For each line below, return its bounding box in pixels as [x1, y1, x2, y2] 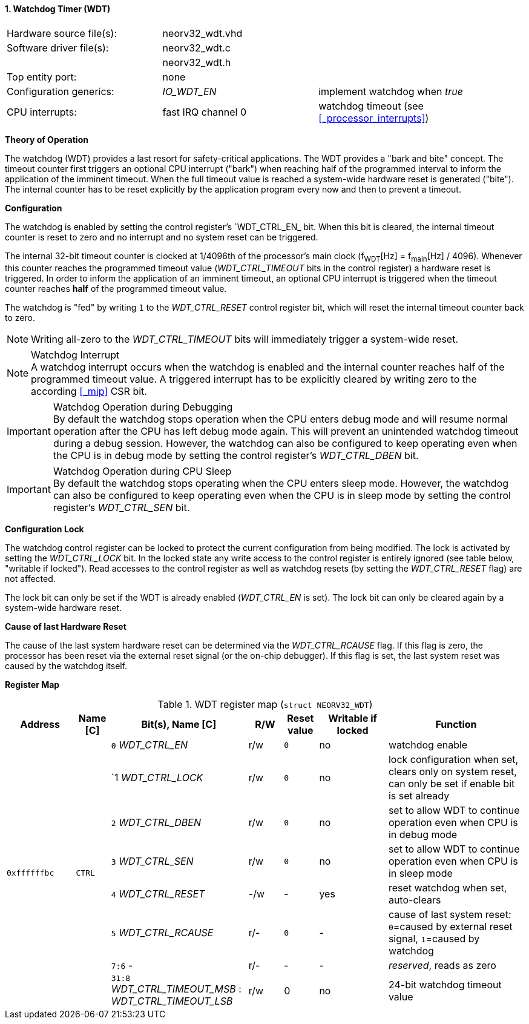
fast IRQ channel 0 [162, 105, 247, 118]
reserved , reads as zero [388, 959, 496, 972]
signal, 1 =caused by [388, 933, 480, 945]
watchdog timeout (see [318, 99, 424, 112]
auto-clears [388, 894, 441, 907]
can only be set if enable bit [388, 778, 515, 790]
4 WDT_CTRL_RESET [111, 888, 205, 900]
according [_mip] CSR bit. [31, 385, 147, 398]
